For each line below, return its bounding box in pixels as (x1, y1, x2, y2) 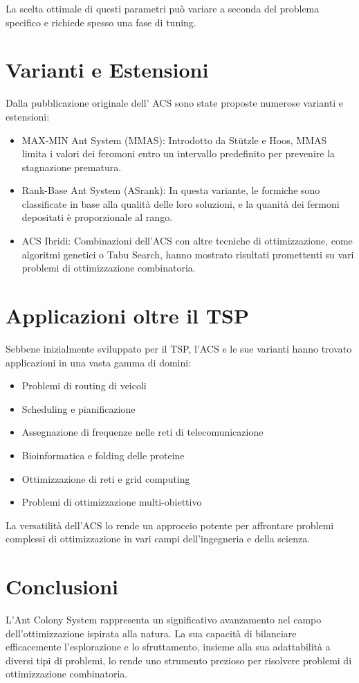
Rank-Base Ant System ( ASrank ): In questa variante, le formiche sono (21, 183, 320, 197)
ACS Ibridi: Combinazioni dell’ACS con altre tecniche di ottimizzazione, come (21, 233, 353, 248)
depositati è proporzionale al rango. (21, 210, 173, 224)
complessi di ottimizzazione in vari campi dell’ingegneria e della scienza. (6, 531, 311, 546)
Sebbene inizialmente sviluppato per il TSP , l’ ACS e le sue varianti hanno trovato (6, 341, 352, 355)
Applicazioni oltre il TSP (6, 301, 250, 330)
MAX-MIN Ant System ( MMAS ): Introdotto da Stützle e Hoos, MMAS (21, 132, 327, 147)
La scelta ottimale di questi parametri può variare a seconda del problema (6, 1, 320, 15)
